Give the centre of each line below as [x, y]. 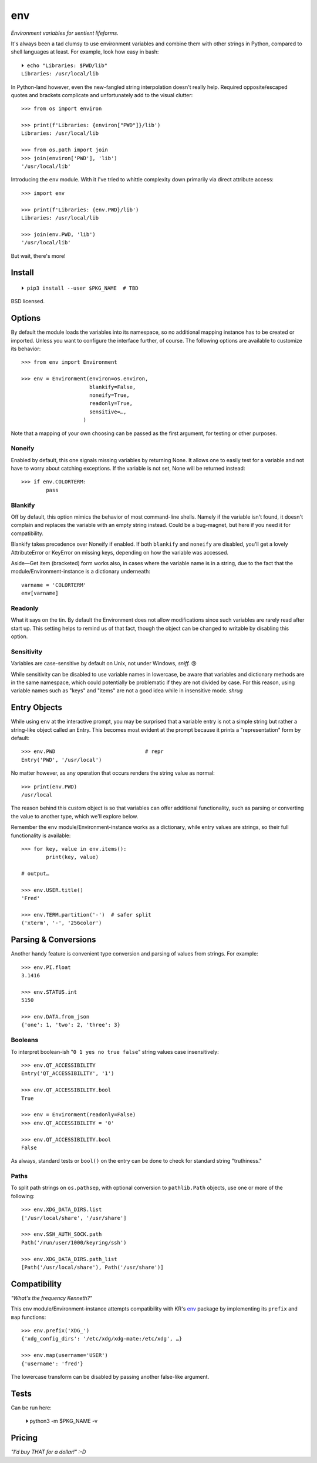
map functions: [28, 1317]
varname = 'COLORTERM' [54, 585]
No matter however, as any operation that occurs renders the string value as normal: [113, 773]
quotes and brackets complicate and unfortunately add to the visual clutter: [102, 95]
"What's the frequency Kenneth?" [52, 1298]
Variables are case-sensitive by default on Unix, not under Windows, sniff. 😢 [104, 664]
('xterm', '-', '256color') [62, 923]
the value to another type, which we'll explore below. [75, 816]
